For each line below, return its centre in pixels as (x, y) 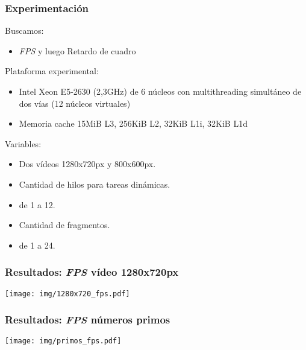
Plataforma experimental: (52, 71)
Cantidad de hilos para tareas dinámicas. (95, 184)
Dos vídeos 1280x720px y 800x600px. (87, 164)
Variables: (23, 143)
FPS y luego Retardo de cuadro (77, 50)
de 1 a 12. (37, 204)
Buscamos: (24, 30)
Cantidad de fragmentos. (64, 225)
